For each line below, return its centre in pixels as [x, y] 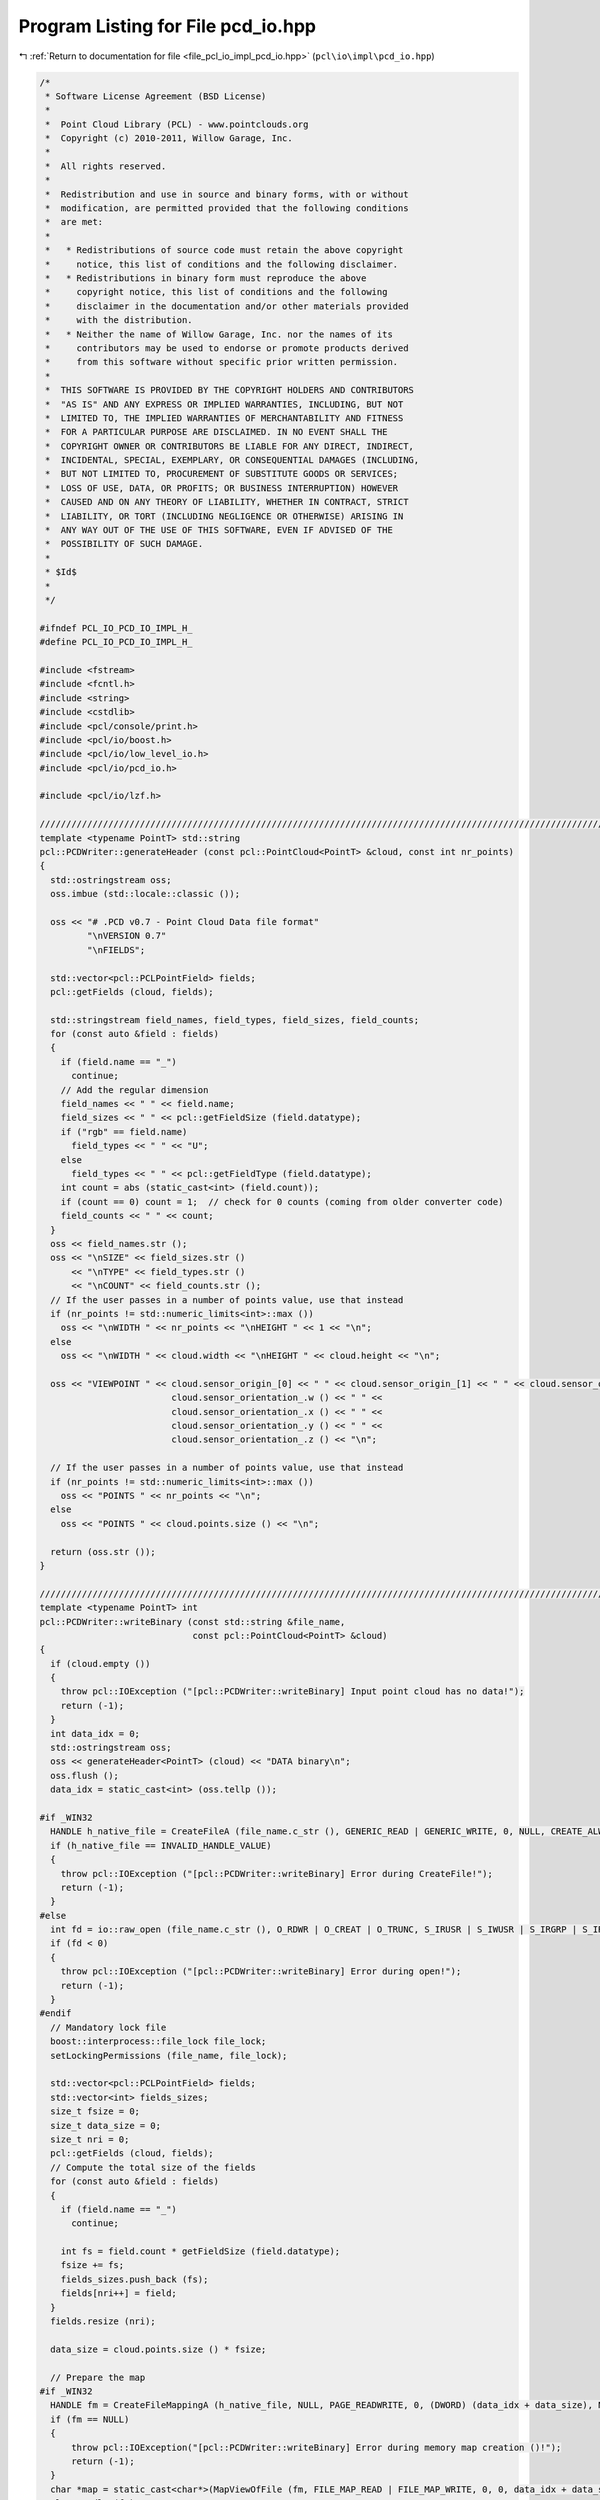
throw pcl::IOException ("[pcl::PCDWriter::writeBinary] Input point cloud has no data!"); [292, 1691]
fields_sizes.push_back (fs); [134, 2279]
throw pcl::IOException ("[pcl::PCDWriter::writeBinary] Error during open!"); [261, 1971]
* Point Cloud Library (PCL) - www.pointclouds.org [177, 124]
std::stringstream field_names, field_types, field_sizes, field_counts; [235, 1019]
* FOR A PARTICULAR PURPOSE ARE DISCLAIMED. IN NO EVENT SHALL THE [216, 432]
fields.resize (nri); [103, 2321]
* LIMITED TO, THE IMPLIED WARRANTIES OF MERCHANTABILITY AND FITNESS [224, 418]
